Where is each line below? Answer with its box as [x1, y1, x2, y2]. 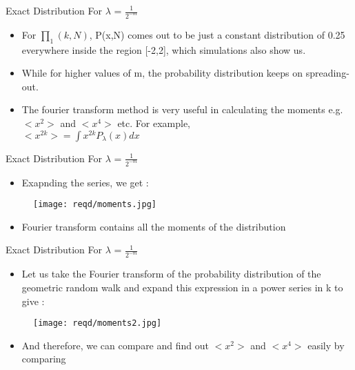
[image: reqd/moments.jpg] [33, 199, 156, 210]
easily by [307, 338, 345, 352]
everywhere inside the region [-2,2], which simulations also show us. [21, 42, 306, 57]
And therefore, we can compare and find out [21, 338, 209, 352]
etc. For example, [117, 116, 191, 130]
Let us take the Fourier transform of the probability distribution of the [21, 266, 321, 281]
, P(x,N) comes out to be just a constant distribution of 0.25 [89, 27, 345, 41]
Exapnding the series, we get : [21, 175, 149, 189]
